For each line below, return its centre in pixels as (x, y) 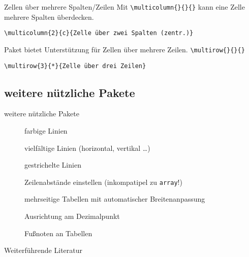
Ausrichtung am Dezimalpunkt (72, 216)
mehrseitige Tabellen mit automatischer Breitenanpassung (115, 199)
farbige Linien (46, 131)
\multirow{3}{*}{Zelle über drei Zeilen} (75, 66)
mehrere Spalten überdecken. (49, 17)
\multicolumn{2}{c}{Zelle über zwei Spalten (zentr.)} (99, 33)
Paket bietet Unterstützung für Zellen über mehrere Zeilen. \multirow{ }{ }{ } (124, 49)
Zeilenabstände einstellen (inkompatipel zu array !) (103, 182)
